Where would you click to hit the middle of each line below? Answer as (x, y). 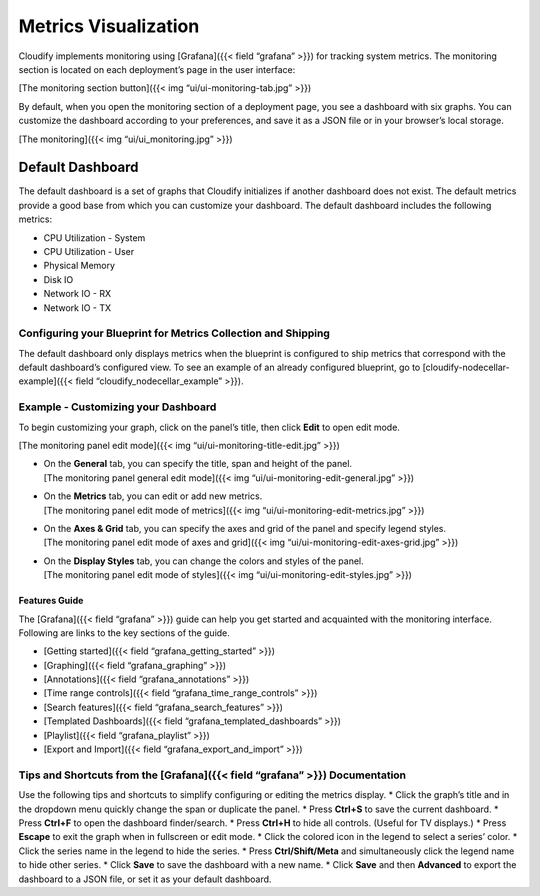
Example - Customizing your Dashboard (117, 407)
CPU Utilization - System (94, 237)
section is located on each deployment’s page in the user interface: (157, 69)
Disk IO (58, 279)
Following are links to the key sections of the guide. (124, 632)
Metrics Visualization (109, 26)
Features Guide (51, 601)
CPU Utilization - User (89, 251)
